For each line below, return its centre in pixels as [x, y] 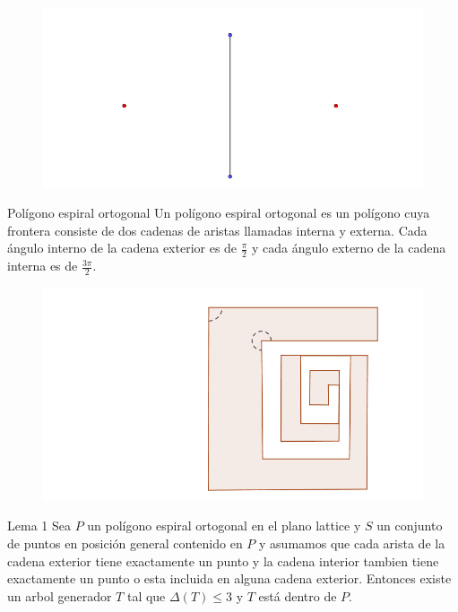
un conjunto [410, 526]
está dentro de [298, 595]
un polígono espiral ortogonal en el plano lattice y [224, 526]
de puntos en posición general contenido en [125, 543]
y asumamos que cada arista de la [352, 543]
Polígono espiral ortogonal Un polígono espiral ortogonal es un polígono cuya [219, 213]
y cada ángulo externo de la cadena [349, 248]
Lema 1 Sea [39, 526]
